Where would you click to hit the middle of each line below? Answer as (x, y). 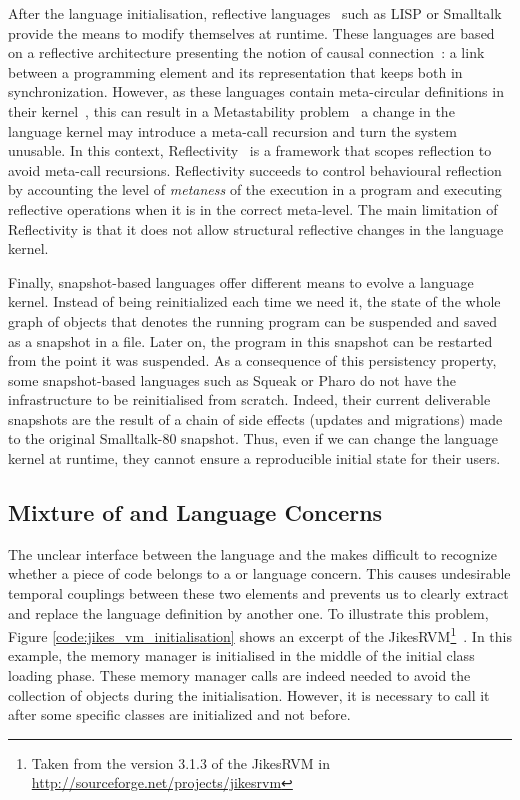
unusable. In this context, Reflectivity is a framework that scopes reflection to (250, 150)
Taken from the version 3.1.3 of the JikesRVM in (180, 762)
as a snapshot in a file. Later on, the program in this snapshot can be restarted (250, 340)
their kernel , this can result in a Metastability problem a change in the (231, 110)
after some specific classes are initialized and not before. (179, 714)
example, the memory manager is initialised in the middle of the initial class (241, 655)
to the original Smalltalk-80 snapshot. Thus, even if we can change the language (253, 438)
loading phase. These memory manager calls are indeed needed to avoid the (239, 675)
